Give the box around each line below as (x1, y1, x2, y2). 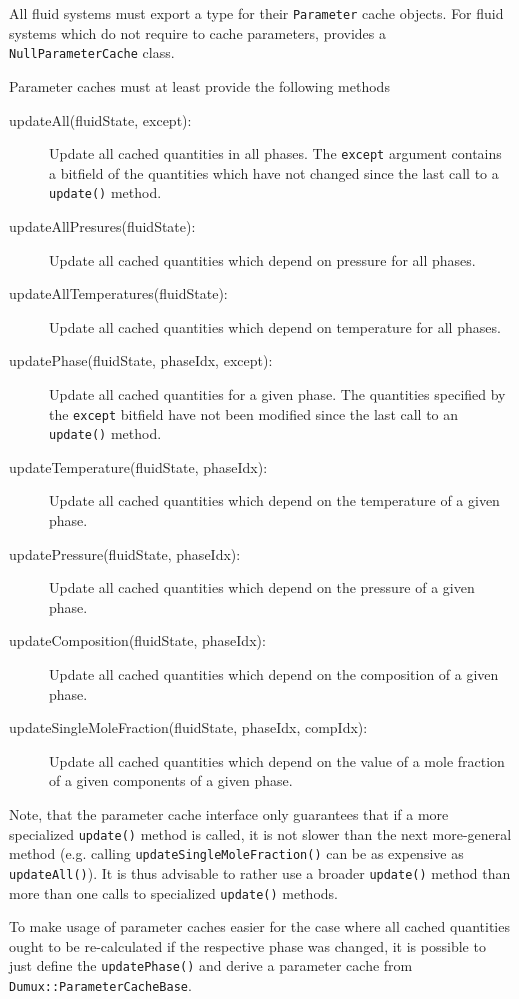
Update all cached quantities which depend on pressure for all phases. (49, 249, 476, 270)
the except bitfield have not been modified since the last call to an (49, 403, 459, 424)
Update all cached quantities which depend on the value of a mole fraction (49, 750, 505, 771)
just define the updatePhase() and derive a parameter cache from (9, 955, 413, 976)
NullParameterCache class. (9, 42, 175, 63)
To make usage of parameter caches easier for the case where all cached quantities (9, 916, 510, 937)
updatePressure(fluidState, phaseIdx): (9, 543, 241, 564)
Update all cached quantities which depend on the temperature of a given (49, 490, 500, 511)
